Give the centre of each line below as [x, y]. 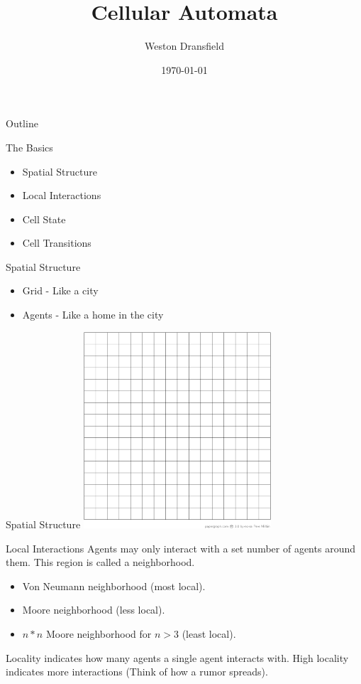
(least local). [209, 634]
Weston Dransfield [184, 46]
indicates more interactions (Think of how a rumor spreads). [137, 672]
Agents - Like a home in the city [93, 315]
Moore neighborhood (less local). [94, 610]
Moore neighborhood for [99, 634]
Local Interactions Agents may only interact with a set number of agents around [180, 548]
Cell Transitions [57, 243]
